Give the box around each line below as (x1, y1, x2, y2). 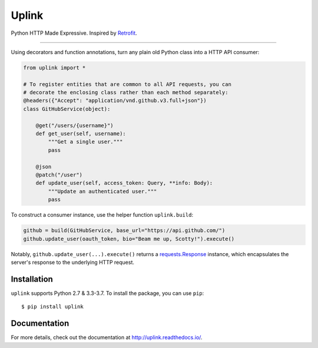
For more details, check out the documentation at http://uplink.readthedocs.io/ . (11, 334, 203, 341)
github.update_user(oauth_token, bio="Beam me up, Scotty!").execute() (23, 236, 235, 242)
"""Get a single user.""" (48, 138, 123, 145)
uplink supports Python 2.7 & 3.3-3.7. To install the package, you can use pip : (11, 289, 204, 297)
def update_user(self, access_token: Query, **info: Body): (35, 180, 213, 187)
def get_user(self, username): (35, 130, 126, 137)
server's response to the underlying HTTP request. (11, 258, 135, 266)
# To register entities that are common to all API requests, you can (23, 81, 232, 88)
